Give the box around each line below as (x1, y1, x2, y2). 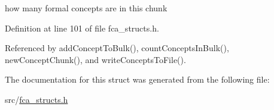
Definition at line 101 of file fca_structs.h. (5, 21, 159, 34)
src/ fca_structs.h (5, 93, 68, 105)
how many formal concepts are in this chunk (5, 2, 168, 14)
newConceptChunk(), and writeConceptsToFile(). (5, 53, 186, 65)
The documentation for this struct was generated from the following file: (5, 73, 270, 86)
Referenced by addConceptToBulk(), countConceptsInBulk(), (5, 42, 229, 54)
